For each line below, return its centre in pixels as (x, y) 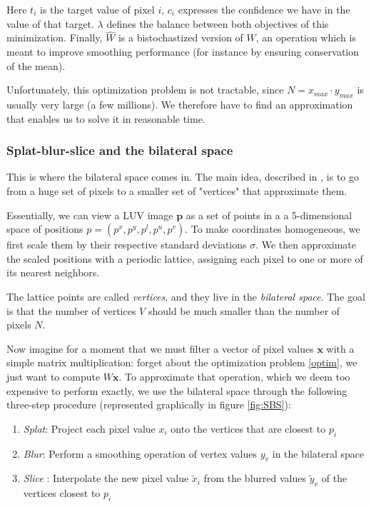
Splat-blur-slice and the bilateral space (120, 150)
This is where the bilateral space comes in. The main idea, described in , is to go (183, 177)
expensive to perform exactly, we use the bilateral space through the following (177, 390)
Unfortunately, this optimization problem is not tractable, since (145, 90)
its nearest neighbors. (53, 272)
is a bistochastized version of (181, 37)
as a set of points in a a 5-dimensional (269, 215)
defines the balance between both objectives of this (218, 23)
